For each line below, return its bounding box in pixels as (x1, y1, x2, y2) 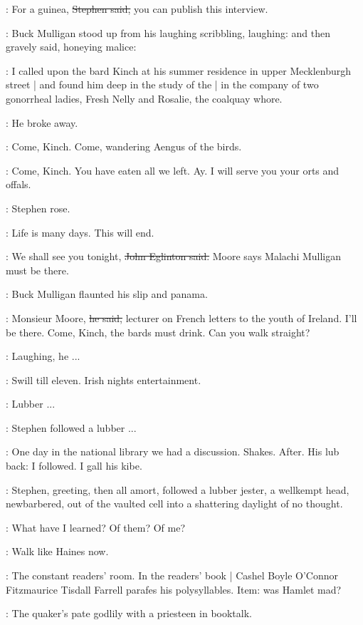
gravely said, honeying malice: (6, 39, 137, 54)
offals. (6, 177, 31, 192)
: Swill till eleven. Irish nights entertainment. (6, 372, 201, 387)
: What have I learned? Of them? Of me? (6, 520, 186, 534)
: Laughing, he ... (6, 348, 80, 363)
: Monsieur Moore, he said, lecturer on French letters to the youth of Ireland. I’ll (6, 310, 357, 325)
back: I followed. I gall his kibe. (6, 458, 142, 473)
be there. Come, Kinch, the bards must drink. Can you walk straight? (6, 324, 310, 339)
